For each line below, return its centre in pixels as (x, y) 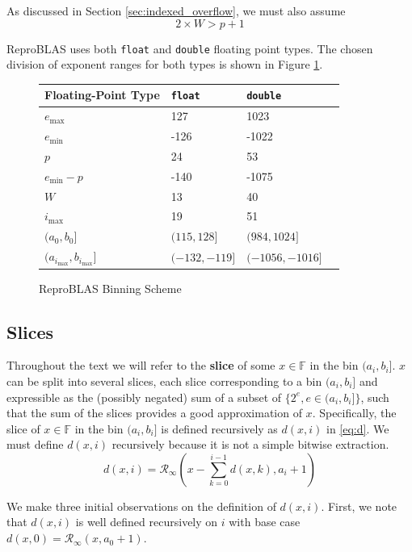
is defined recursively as (219, 428)
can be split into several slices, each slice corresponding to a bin (164, 381)
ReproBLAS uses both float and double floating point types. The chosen (190, 48)
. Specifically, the (354, 413)
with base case (265, 522)
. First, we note (359, 506)
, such (375, 397)
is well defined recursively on (147, 522)
